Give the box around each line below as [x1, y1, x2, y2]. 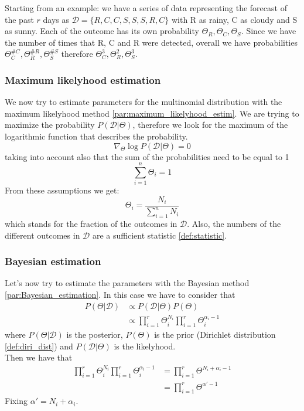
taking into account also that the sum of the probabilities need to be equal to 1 [5, 150, 289, 162]
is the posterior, [66, 328, 123, 340]
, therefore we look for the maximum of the [132, 118, 288, 131]
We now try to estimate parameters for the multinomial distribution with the [5, 96, 282, 108]
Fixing [5, 395, 28, 407]
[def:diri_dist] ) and [5, 339, 73, 352]
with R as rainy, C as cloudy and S [171, 13, 298, 25]
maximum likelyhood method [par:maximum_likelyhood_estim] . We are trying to [5, 107, 299, 119]
